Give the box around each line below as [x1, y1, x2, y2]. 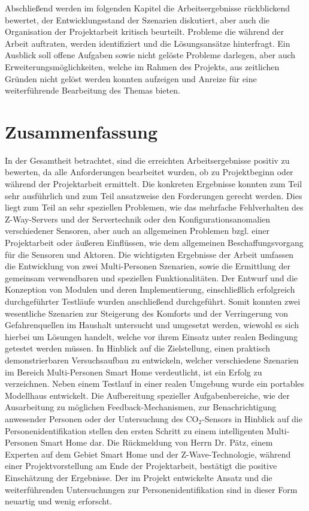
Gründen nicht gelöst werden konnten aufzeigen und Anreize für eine [5, 72, 257, 85]
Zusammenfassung [5, 119, 158, 143]
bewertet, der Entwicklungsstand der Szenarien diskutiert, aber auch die [5, 13, 270, 26]
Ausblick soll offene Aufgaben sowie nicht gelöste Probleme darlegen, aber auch [5, 49, 296, 61]
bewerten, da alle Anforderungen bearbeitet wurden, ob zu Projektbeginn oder [5, 166, 293, 178]
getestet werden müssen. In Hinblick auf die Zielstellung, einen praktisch [5, 342, 271, 354]
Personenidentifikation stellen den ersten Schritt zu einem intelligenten [5, 424, 264, 437]
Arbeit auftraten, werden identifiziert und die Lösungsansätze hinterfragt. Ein [5, 37, 290, 49]
